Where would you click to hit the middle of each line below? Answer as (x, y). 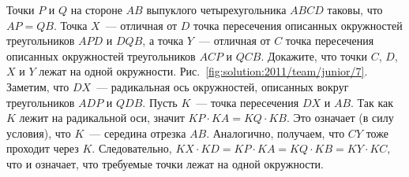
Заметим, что (38, 86)
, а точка (163, 41)
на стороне (96, 9)
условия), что (39, 133)
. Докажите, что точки (314, 55)
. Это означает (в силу (340, 118)
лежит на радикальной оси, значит (102, 118)
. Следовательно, (132, 148)
